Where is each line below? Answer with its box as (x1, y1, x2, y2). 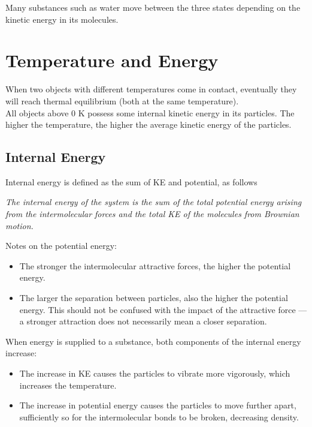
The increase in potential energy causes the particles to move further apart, (19, 399, 296, 411)
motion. (5, 219, 34, 231)
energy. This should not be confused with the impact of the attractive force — (19, 303, 307, 315)
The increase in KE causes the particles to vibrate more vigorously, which (19, 367, 290, 380)
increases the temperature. (19, 378, 117, 391)
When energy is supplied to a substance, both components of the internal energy (5, 335, 301, 347)
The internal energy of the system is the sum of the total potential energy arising (5, 196, 302, 208)
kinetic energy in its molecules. (5, 13, 119, 25)
